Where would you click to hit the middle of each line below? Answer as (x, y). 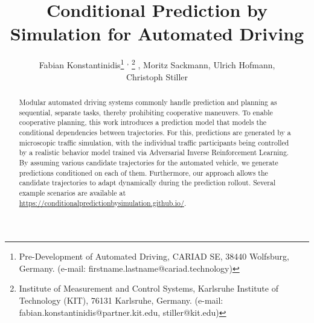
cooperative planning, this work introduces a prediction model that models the (143, 122)
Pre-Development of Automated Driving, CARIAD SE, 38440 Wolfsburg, (154, 256)
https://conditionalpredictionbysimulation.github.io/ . (103, 203)
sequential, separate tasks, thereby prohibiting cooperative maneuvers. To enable (146, 112)
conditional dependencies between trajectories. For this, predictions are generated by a (155, 132)
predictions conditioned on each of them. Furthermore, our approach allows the (143, 172)
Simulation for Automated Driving (157, 34)
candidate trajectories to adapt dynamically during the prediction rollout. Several (147, 183)
